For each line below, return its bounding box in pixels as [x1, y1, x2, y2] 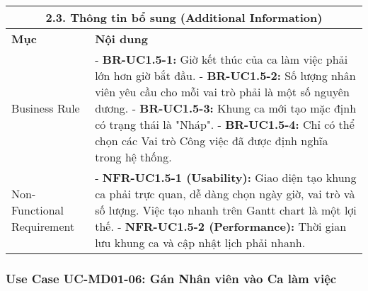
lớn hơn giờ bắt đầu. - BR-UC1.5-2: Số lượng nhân [95, 67, 356, 84]
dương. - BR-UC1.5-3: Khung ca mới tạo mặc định [95, 100, 357, 116]
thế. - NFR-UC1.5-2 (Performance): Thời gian [95, 218, 347, 234]
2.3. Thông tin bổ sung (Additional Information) [45, 9, 323, 25]
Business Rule [11, 100, 80, 116]
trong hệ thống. [95, 149, 172, 165]
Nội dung [95, 30, 148, 47]
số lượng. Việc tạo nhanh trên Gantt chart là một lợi [95, 202, 357, 218]
